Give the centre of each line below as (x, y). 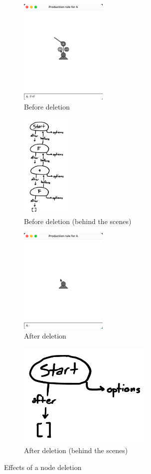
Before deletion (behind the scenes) (78, 221)
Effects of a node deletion (43, 467)
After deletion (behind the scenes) (76, 450)
